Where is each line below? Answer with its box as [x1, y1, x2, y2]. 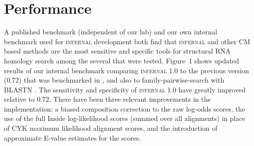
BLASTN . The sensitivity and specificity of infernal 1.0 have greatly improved [4, 84, 246, 94]
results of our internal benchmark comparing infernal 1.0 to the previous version [4, 65, 249, 75]
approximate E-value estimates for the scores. [4, 132, 141, 143]
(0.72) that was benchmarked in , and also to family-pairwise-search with [4, 75, 224, 85]
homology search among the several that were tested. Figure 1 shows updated [4, 55, 239, 65]
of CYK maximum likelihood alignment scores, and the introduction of [4, 123, 218, 133]
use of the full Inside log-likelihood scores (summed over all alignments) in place [4, 113, 246, 123]
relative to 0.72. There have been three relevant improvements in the [4, 94, 211, 104]
